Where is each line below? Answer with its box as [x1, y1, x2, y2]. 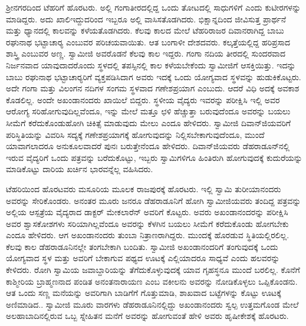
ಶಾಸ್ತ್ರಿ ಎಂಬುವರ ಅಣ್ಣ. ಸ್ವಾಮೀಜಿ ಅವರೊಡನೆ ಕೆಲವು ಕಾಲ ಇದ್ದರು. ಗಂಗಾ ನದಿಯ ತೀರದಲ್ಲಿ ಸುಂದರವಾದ [6, 47, 286, 60]
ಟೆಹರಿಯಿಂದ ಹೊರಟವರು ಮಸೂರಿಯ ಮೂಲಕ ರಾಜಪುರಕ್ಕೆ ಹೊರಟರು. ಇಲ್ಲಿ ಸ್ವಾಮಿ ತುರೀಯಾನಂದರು [6, 182, 281, 195]
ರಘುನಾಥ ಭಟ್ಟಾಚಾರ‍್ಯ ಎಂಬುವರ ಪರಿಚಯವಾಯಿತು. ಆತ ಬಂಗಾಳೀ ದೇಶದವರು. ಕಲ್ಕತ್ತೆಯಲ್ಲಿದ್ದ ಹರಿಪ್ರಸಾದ [6, 35, 291, 48]
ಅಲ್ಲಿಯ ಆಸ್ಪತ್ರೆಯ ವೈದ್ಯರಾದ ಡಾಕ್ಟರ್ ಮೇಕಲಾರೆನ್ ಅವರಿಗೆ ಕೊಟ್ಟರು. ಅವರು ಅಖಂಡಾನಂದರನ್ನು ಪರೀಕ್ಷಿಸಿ [6, 206, 288, 218]
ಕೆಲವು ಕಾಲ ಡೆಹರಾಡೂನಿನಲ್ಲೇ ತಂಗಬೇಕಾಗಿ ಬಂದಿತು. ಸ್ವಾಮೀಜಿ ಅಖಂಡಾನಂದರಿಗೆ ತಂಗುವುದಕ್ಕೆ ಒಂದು [6, 240, 278, 252]
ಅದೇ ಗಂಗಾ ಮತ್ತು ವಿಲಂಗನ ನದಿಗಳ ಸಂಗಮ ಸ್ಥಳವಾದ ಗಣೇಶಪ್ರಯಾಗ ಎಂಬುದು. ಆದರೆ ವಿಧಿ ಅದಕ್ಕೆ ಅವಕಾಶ [6, 82, 300, 94]
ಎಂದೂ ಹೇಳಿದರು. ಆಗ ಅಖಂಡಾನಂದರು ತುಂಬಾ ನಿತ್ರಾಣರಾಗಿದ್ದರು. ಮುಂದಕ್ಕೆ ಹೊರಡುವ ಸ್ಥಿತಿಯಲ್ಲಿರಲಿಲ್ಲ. [6, 229, 289, 241]
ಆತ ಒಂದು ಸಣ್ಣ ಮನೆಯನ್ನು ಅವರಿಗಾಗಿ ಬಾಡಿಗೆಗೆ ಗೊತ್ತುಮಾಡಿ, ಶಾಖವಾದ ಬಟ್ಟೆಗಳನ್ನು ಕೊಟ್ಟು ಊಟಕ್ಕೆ [6, 287, 281, 299]
